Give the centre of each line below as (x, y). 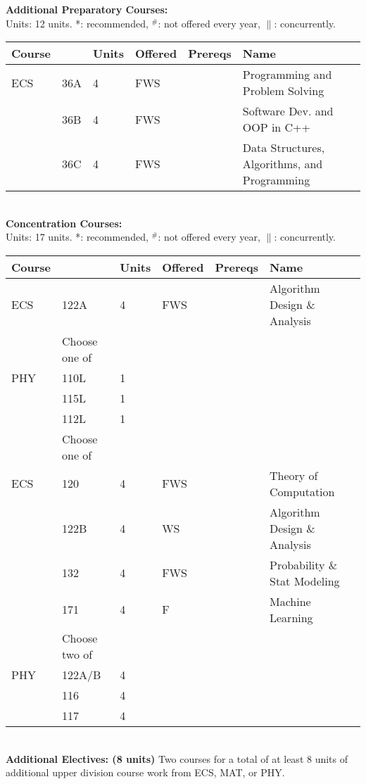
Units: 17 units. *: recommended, (77, 237)
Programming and (287, 75)
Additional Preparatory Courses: (87, 9)
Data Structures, (284, 148)
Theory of (294, 475)
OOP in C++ (277, 127)
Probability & (304, 564)
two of (77, 654)
